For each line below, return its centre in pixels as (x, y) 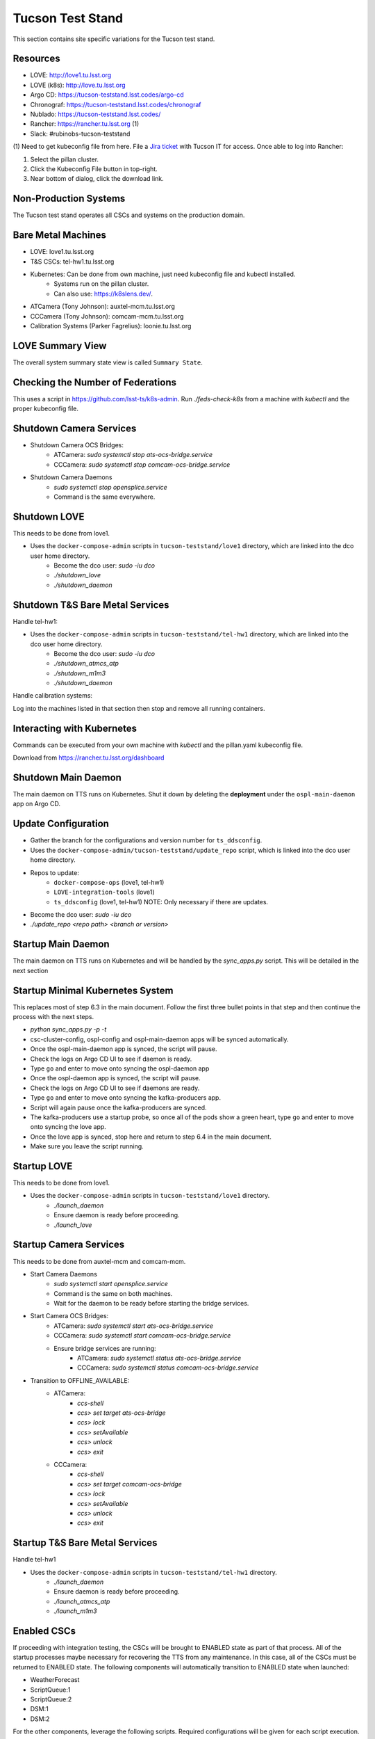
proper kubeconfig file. (46, 409)
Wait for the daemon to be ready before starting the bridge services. (151, 1304)
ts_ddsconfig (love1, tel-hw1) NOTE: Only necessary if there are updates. (161, 901)
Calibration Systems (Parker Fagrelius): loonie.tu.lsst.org (111, 326)
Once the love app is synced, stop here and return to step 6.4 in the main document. (151, 1137)
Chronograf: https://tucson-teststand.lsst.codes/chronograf (116, 104)
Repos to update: (55, 872)
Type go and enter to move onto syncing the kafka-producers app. (126, 1098)
